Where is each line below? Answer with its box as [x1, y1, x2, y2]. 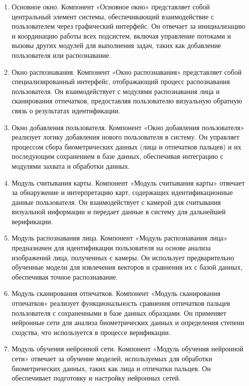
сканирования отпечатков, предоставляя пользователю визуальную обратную [11, 96, 243, 106]
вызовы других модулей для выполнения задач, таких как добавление [11, 40, 221, 50]
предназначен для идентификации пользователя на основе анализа [11, 242, 211, 253]
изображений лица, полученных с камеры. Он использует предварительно [11, 252, 234, 262]
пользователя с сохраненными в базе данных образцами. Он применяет [11, 307, 227, 318]
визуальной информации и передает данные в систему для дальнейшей [11, 206, 226, 217]
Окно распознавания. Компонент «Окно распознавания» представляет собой [11, 66, 242, 77]
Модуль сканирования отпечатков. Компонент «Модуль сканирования [11, 288, 221, 298]
